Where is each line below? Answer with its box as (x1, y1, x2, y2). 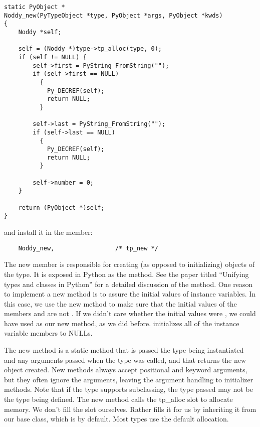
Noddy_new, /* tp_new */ (18, 244, 158, 252)
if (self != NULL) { (18, 53, 87, 61)
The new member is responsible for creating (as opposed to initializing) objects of (4, 259, 254, 269)
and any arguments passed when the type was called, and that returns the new (4, 354, 246, 365)
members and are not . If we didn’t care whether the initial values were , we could (4, 308, 256, 319)
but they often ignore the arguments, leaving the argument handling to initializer (4, 374, 253, 384)
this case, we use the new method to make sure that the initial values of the (4, 298, 237, 309)
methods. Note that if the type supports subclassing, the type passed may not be (4, 384, 253, 394)
